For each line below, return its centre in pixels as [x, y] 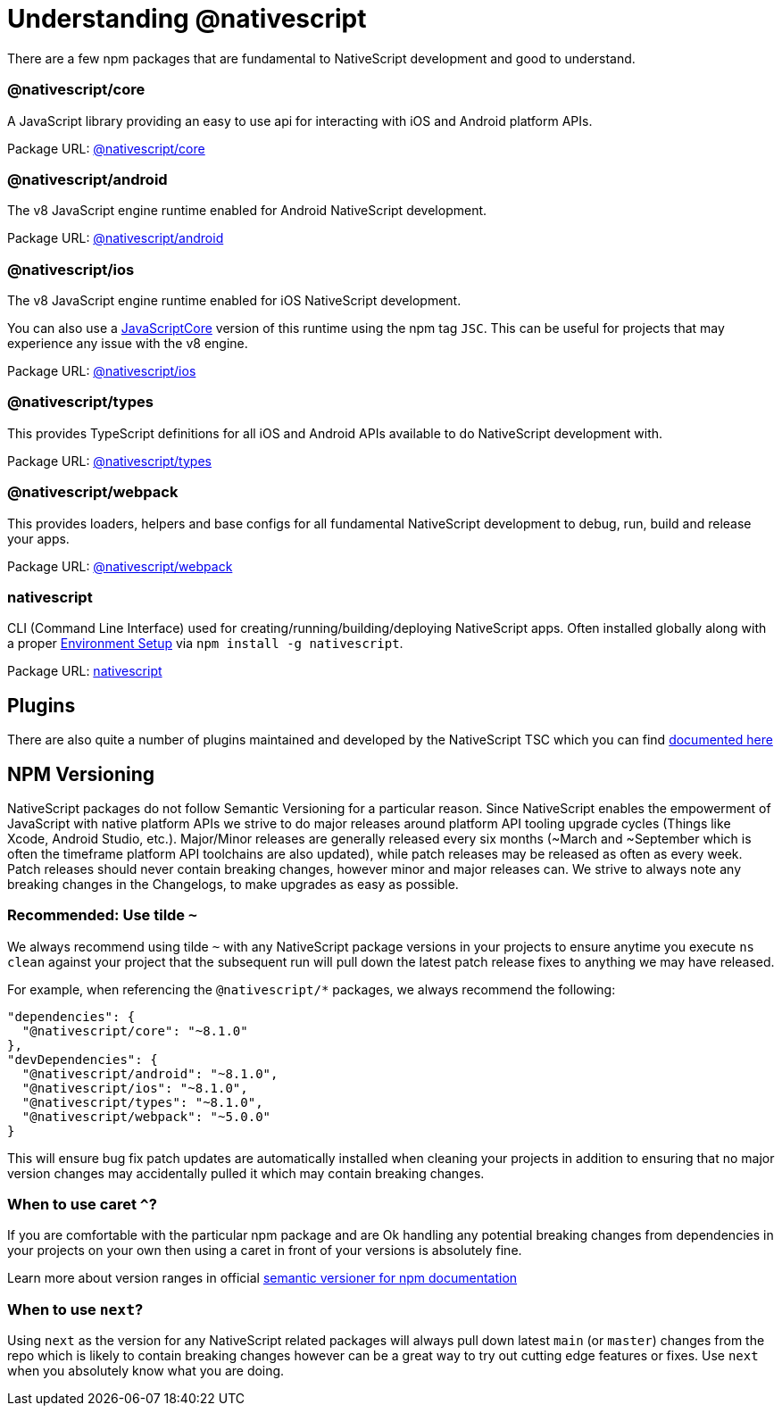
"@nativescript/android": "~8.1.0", [150, 1073]
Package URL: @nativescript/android [116, 238]
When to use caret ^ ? [82, 1205]
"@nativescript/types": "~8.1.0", [142, 1102]
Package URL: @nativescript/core [106, 148]
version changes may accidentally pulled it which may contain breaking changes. [246, 1173]
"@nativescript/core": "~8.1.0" [135, 1031]
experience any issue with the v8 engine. [128, 343]
